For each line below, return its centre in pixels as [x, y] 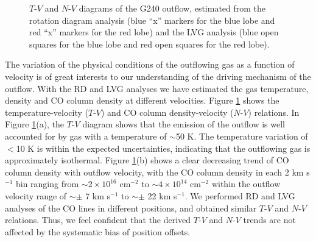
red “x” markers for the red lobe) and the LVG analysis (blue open [154, 32]
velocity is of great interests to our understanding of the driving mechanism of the [158, 76]
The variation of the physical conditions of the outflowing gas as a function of [150, 64]
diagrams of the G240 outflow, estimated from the [172, 8]
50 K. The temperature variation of [242, 136]
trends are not [269, 220]
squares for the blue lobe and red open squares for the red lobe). [149, 44]
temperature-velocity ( [47, 112]
